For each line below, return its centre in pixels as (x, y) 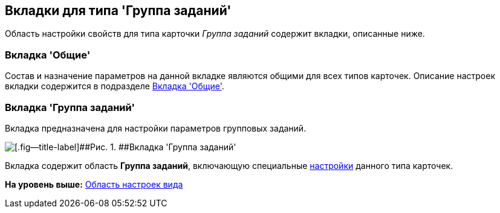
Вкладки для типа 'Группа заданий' (118, 11)
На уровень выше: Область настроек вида (94, 184)
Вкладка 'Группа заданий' (70, 107)
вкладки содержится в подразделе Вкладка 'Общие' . (115, 86)
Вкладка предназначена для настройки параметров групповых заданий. (156, 128)
